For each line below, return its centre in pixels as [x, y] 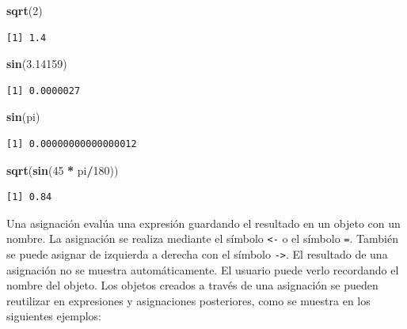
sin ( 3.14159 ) [37, 64]
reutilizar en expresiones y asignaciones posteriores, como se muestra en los [188, 300]
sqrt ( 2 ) [25, 10]
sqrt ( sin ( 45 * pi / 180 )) [63, 170]
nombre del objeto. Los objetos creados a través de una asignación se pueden [192, 285]
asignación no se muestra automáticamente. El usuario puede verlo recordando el [203, 269]
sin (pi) [23, 117]
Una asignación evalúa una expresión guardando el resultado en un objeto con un [203, 223]
